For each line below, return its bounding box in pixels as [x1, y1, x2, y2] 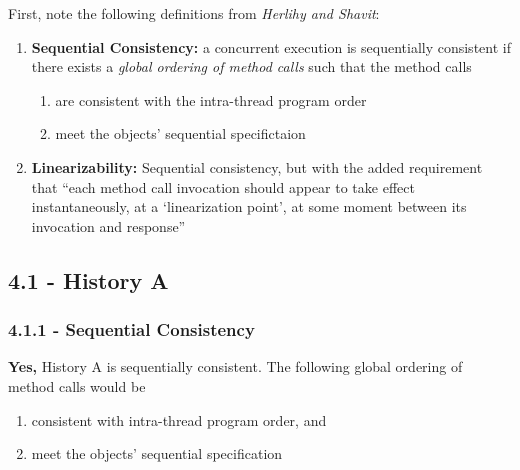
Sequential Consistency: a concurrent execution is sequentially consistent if [31, 36, 511, 57]
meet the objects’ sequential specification [31, 443, 283, 464]
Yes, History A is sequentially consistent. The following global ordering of [8, 356, 463, 377]
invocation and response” [31, 215, 186, 236]
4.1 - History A [8, 264, 169, 295]
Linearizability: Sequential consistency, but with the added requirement [31, 156, 483, 177]
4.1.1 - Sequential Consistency [8, 317, 255, 342]
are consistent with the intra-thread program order [55, 89, 367, 110]
